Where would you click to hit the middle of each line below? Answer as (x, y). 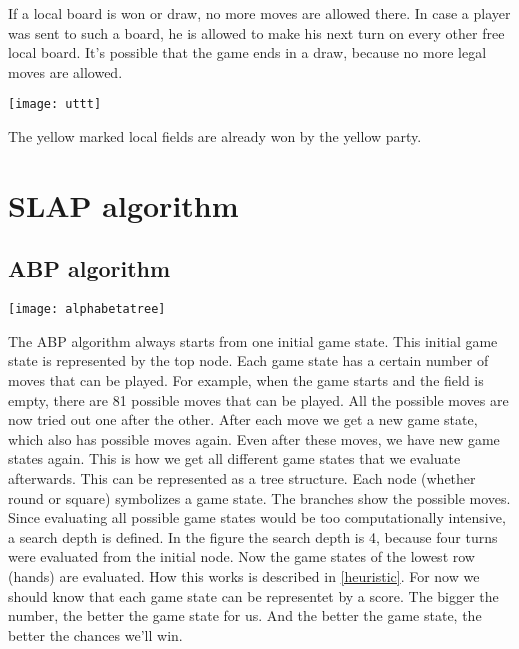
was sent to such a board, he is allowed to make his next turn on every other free (256, 32)
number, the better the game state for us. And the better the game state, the (245, 615)
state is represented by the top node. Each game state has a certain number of (248, 360)
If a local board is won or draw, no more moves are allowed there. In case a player (259, 13)
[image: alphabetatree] (87, 309)
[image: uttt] (55, 104)
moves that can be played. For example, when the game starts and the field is (246, 380)
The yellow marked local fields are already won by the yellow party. (215, 136)
